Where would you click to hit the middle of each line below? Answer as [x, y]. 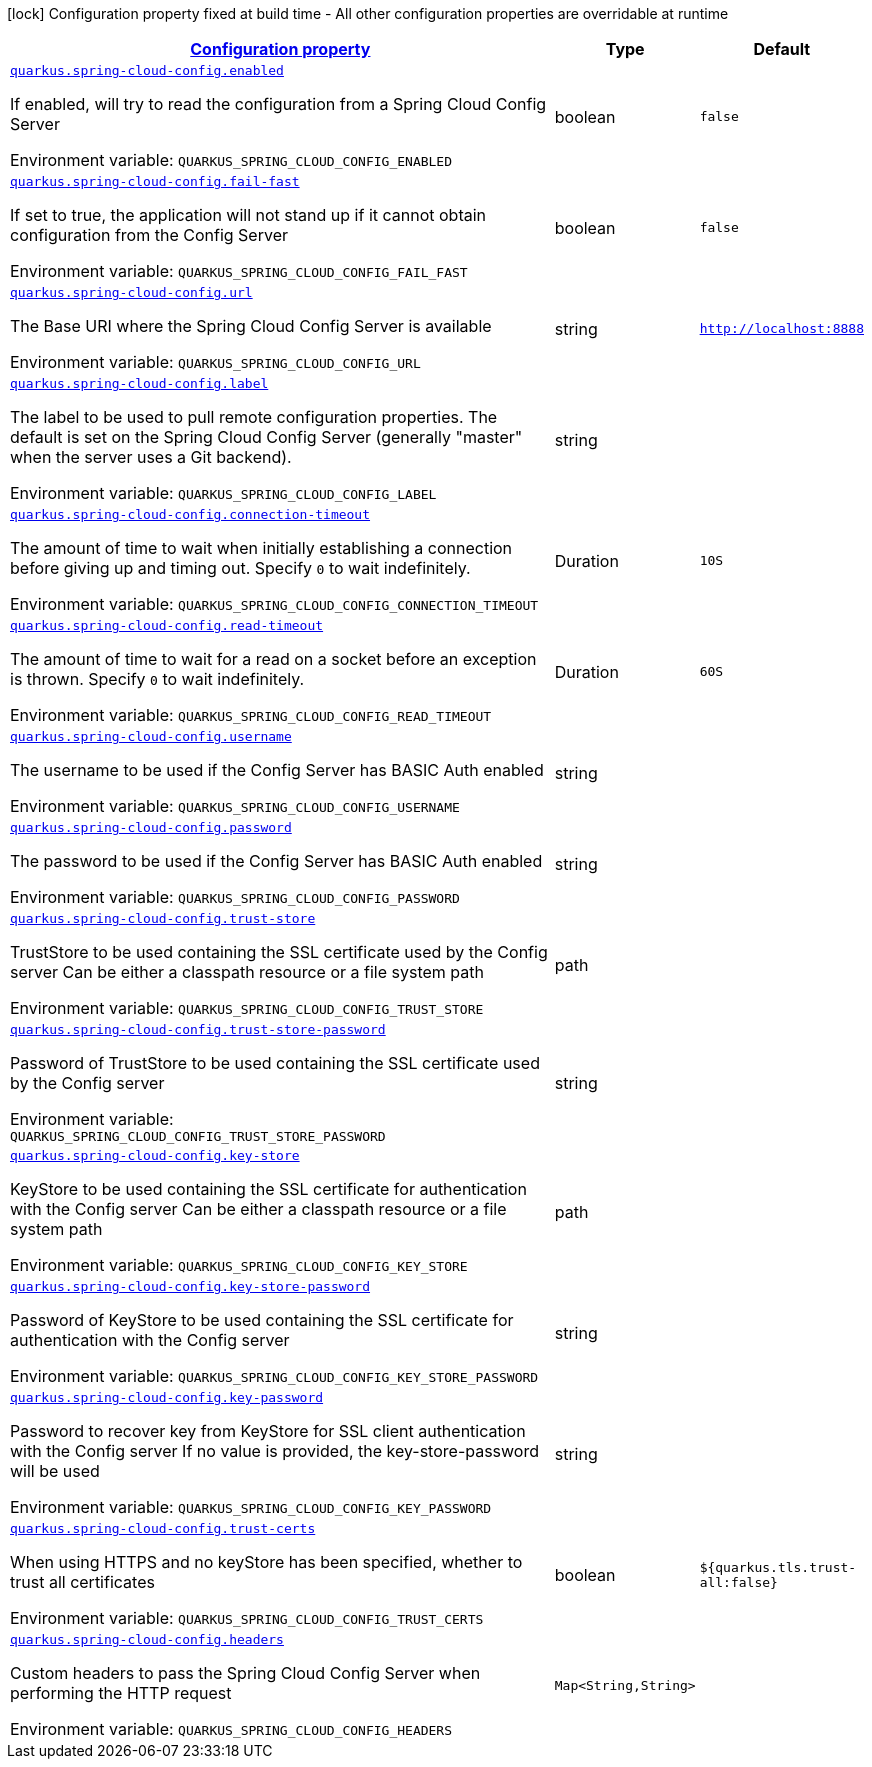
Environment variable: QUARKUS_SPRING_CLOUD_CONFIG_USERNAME [235, 806]
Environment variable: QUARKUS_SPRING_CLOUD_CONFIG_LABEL [223, 493]
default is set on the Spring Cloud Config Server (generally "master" [266, 437]
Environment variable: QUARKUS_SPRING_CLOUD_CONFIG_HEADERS [231, 1729]
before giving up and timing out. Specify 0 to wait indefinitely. [240, 568]
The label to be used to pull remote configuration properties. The [254, 417]
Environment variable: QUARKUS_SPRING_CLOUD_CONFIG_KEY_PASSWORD [251, 1507]
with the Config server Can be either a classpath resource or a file [258, 1209]
